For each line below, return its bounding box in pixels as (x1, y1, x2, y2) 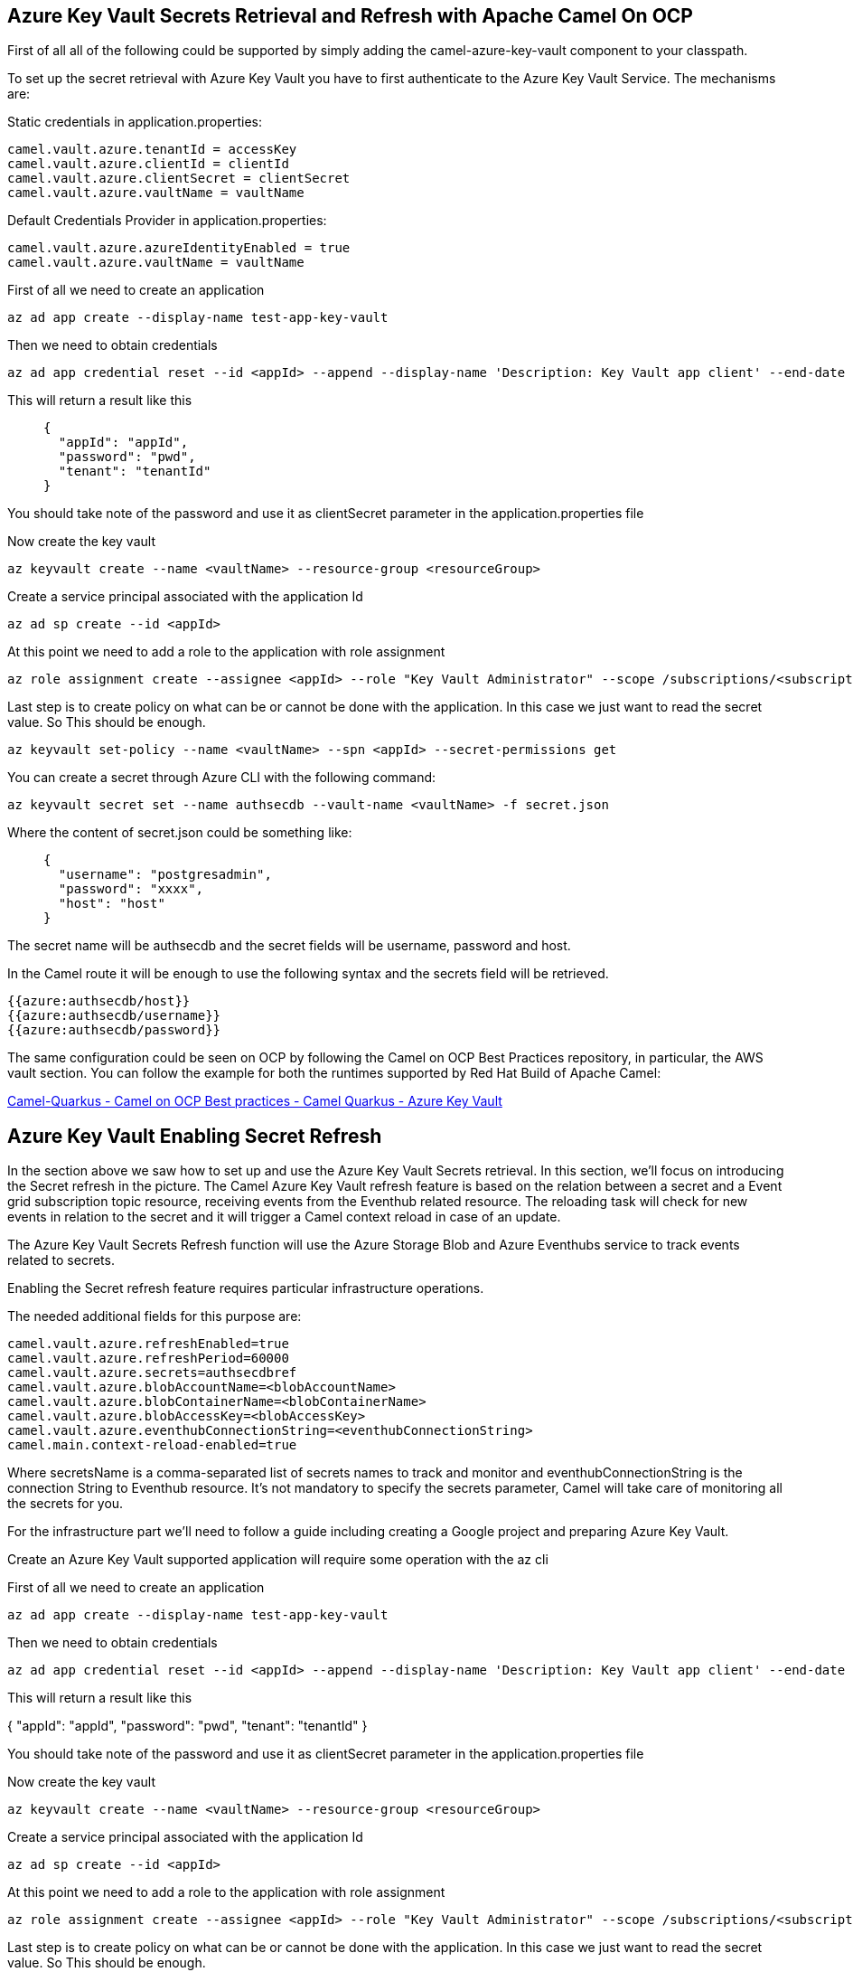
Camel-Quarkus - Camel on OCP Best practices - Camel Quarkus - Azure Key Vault (7, 1093, 502, 1109)
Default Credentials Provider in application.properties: (7, 212, 327, 229)
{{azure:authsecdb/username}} (7, 1008, 221, 1024)
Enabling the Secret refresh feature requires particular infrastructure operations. (7, 1280, 484, 1297)
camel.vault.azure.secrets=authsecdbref (7, 1365, 297, 1381)
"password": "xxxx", (58, 882, 204, 897)
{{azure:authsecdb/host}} (7, 994, 191, 1009)
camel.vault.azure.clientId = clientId (7, 156, 289, 172)
